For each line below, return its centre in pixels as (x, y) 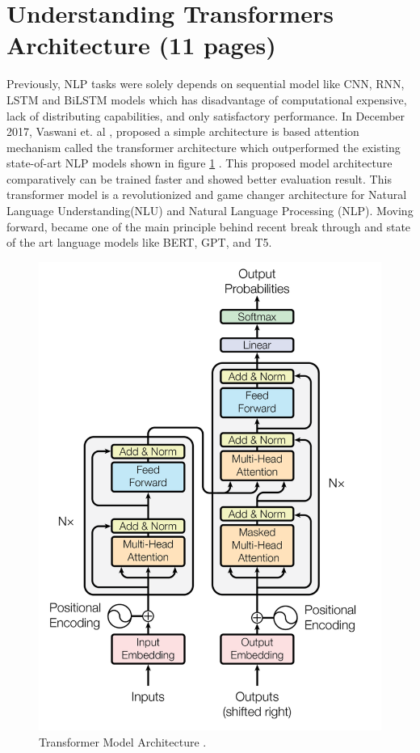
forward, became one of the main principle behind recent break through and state (209, 226)
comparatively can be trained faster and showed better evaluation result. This (199, 178)
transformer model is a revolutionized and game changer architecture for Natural (207, 195)
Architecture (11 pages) (141, 45)
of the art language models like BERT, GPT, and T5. (139, 242)
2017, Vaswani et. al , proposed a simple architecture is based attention (183, 131)
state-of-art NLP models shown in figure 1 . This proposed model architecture (199, 163)
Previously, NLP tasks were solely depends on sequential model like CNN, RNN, (206, 84)
